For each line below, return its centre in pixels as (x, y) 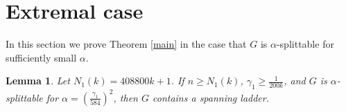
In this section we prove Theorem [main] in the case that (126, 44)
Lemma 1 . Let (38, 81)
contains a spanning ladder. (211, 97)
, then (126, 97)
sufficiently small (41, 57)
